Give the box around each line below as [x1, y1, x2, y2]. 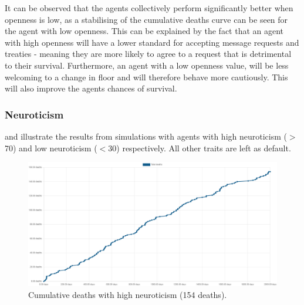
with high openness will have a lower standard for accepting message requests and [5, 36, 299, 48]
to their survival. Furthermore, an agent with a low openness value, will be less [5, 59, 289, 71]
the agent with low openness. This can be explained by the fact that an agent [5, 25, 284, 37]
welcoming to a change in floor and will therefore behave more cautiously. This [5, 70, 288, 83]
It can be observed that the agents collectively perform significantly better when [5, 2, 293, 13]
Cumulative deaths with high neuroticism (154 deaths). [28, 288, 227, 300]
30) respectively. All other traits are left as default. [108, 141, 291, 154]
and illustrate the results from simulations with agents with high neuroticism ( [5, 130, 287, 142]
